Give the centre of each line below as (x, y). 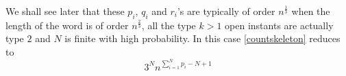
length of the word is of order (67, 25)
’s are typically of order (226, 11)
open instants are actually (279, 25)
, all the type (169, 25)
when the (311, 11)
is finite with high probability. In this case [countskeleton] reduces (202, 38)
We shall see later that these (65, 11)
